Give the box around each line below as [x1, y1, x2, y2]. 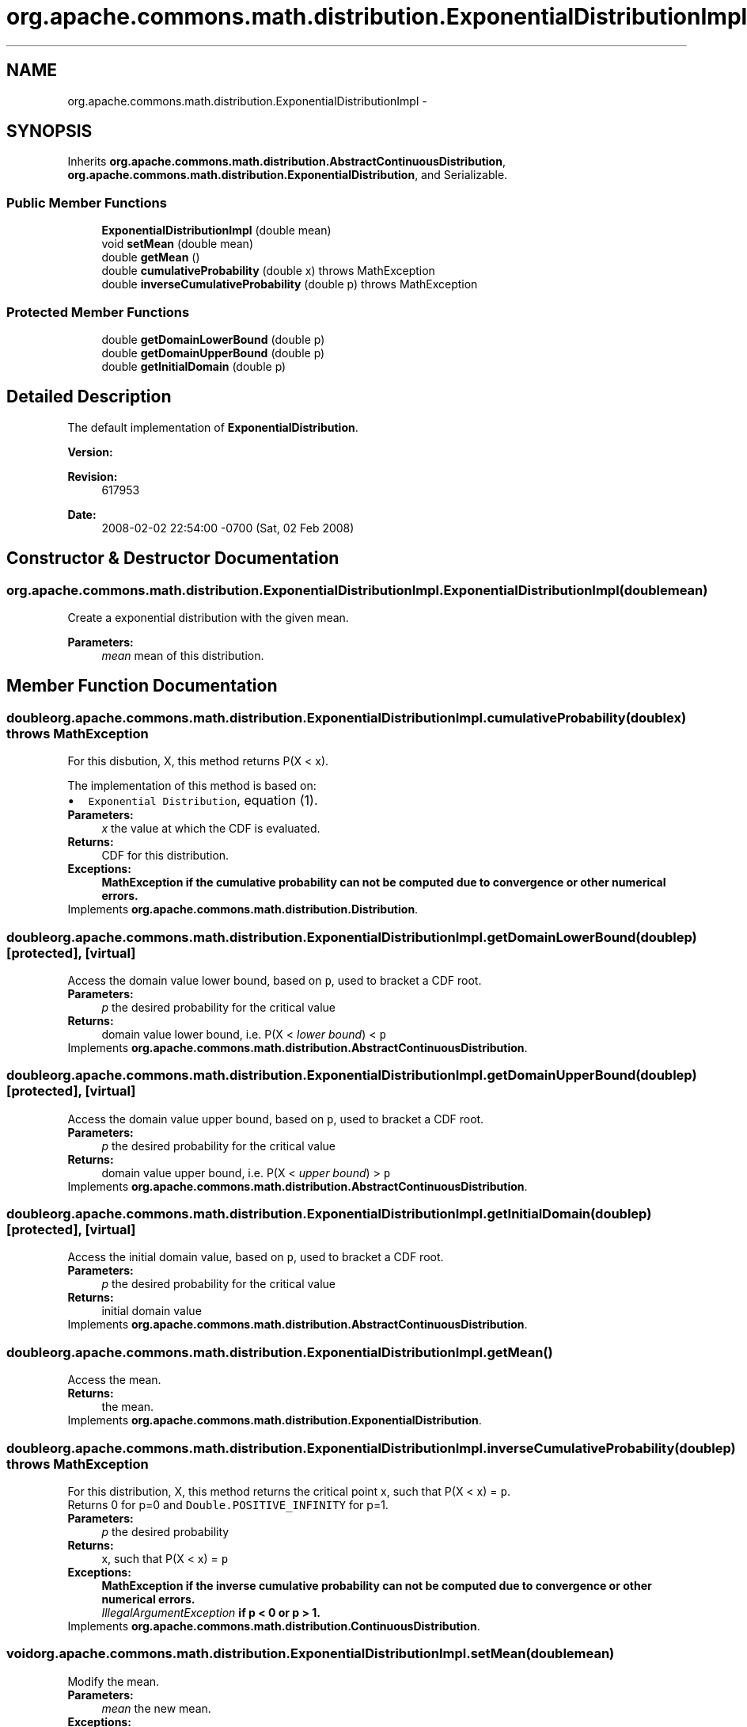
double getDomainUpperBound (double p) [101, 345, 325, 360]
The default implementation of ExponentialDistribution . [67, 420, 358, 434]
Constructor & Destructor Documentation [6, 548, 339, 569]
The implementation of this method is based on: [67, 779, 317, 793]
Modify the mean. [67, 1674, 160, 1688]
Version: [67, 444, 113, 459]
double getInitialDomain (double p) [101, 359, 286, 373]
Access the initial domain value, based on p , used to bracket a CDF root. [67, 1250, 444, 1264]
